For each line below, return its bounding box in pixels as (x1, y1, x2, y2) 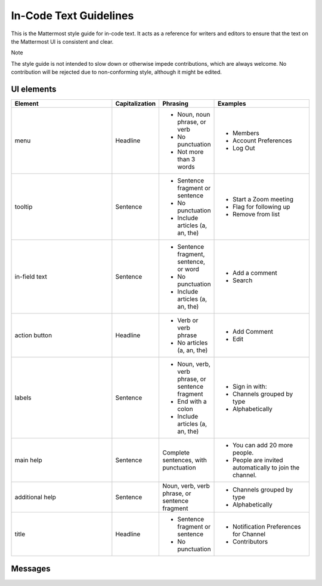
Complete (162, 448, 190, 457)
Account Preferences (233, 136, 292, 145)
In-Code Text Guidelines (11, 9, 134, 22)
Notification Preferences (233, 523, 301, 531)
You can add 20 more (233, 441, 293, 450)
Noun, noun (177, 111, 210, 119)
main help (14, 456, 43, 465)
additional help (14, 493, 57, 502)
